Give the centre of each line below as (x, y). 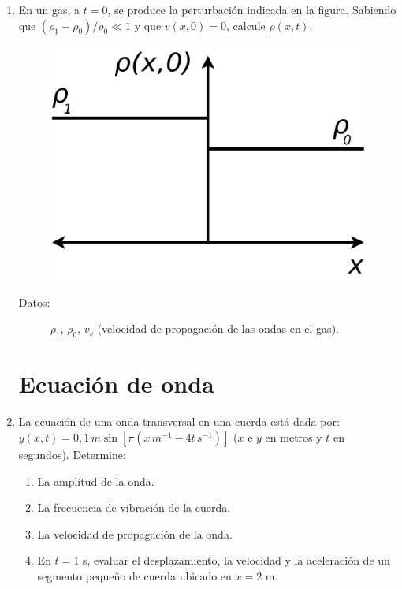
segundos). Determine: (72, 454)
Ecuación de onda (116, 384)
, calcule (246, 25)
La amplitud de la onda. (96, 481)
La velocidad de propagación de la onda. (135, 533)
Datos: (34, 302)
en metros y (294, 436)
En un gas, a (49, 9)
